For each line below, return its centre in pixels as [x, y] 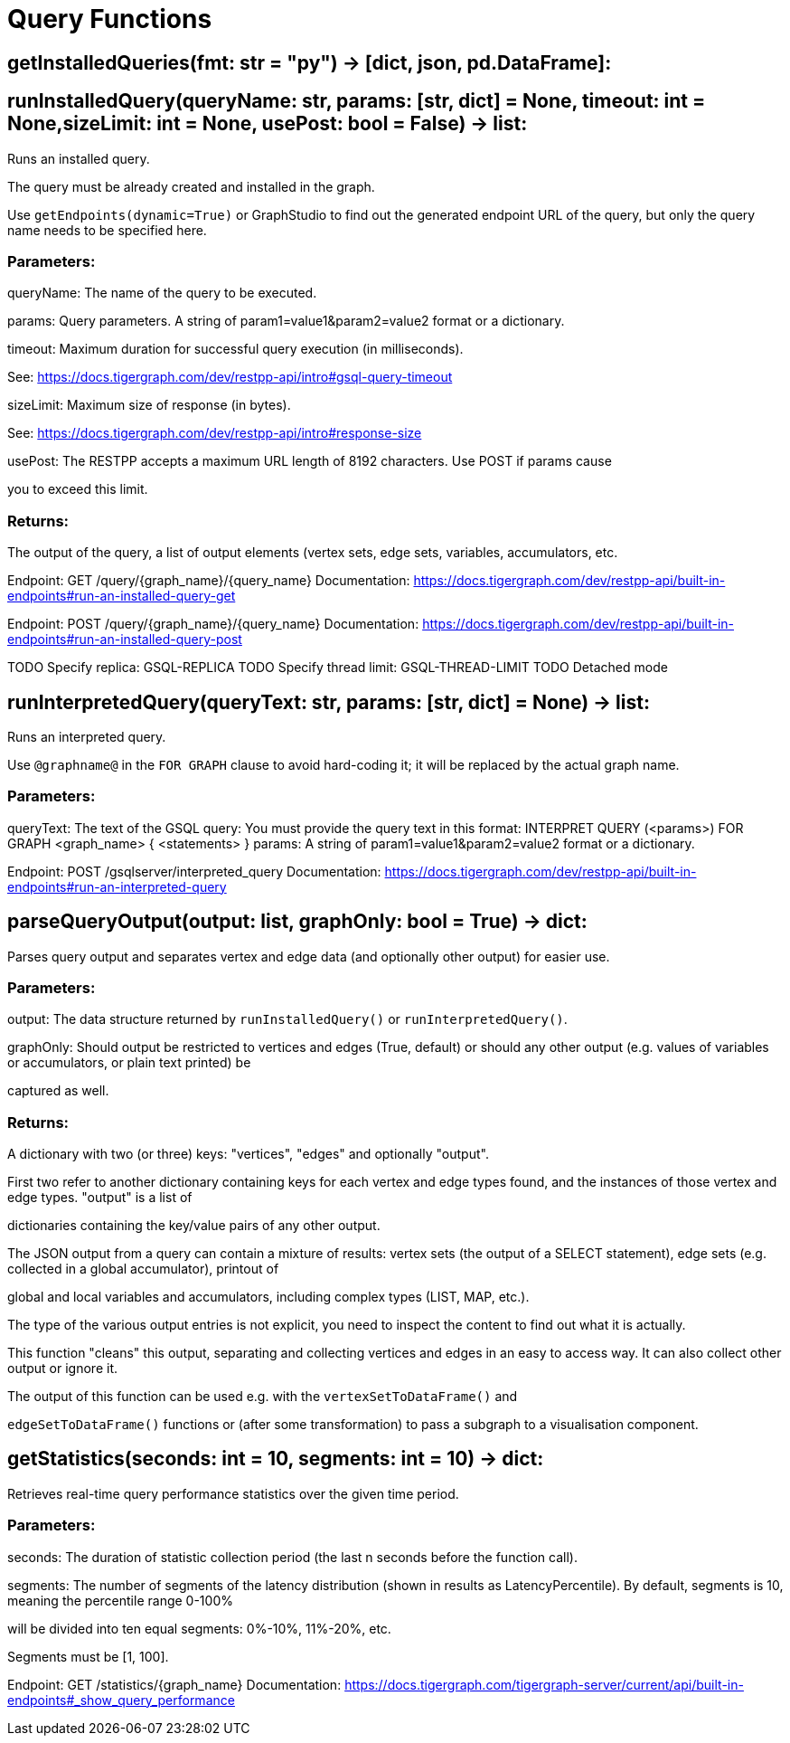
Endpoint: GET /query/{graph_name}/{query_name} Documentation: [209, 581]
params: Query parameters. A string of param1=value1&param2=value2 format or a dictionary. [286, 321]
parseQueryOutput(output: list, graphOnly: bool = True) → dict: [297, 922]
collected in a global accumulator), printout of [143, 1269]
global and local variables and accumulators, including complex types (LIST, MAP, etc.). [268, 1297]
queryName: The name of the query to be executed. [162, 293]
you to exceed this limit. [78, 489]
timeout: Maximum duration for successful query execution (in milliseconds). [235, 349]
